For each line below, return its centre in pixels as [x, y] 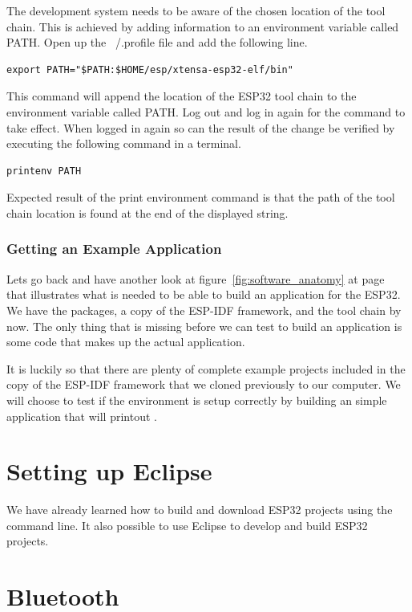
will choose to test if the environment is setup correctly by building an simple [197, 400]
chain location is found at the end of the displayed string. [147, 212]
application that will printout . [82, 416]
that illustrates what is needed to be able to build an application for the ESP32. [204, 294]
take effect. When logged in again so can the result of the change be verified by [201, 127]
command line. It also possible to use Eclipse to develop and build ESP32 [187, 525]
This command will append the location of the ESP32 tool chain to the [182, 96]
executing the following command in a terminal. [124, 143]
